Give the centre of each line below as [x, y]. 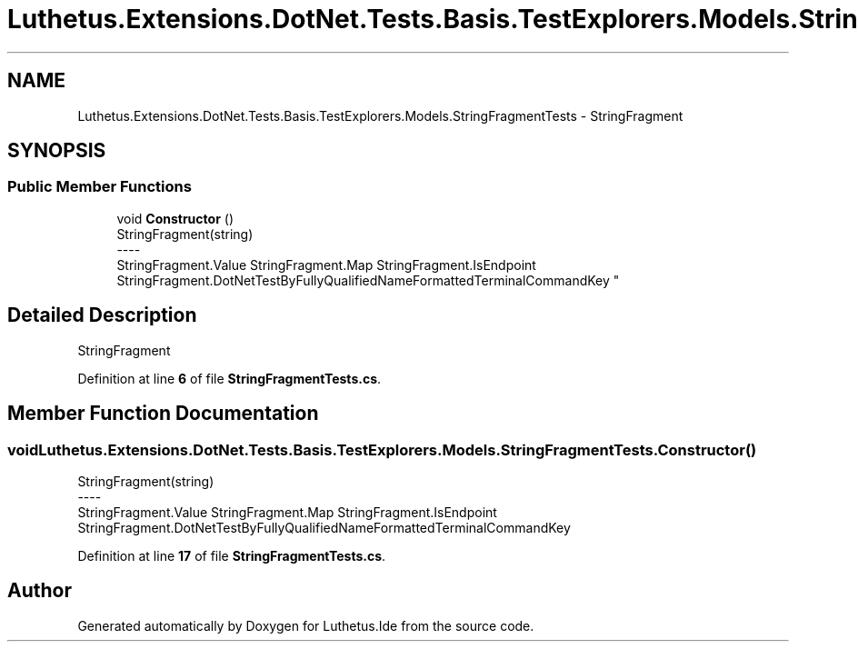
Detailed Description [102, 315]
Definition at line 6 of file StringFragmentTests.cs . [229, 378]
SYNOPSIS [57, 151]
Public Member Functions [100, 187]
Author [40, 591]
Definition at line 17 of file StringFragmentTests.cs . [232, 555]
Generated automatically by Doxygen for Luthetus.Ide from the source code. [306, 625]
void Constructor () [175, 218]
